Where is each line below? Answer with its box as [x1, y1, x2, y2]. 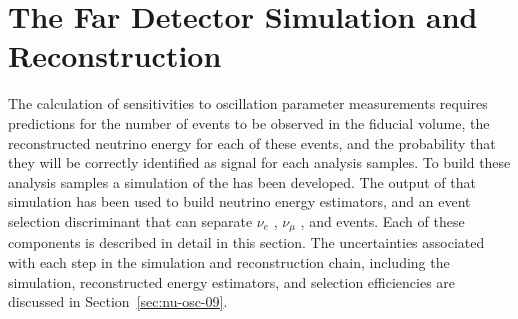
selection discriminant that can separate [8, 210, 253, 231]
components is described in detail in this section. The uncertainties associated [8, 232, 485, 253]
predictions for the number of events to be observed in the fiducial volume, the [8, 112, 490, 133]
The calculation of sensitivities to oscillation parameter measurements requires [8, 93, 488, 114]
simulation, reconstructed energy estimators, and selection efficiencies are [8, 271, 456, 292]
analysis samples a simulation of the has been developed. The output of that [8, 171, 476, 192]
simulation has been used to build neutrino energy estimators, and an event [8, 191, 471, 212]
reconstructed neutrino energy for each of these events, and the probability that [8, 132, 496, 153]
